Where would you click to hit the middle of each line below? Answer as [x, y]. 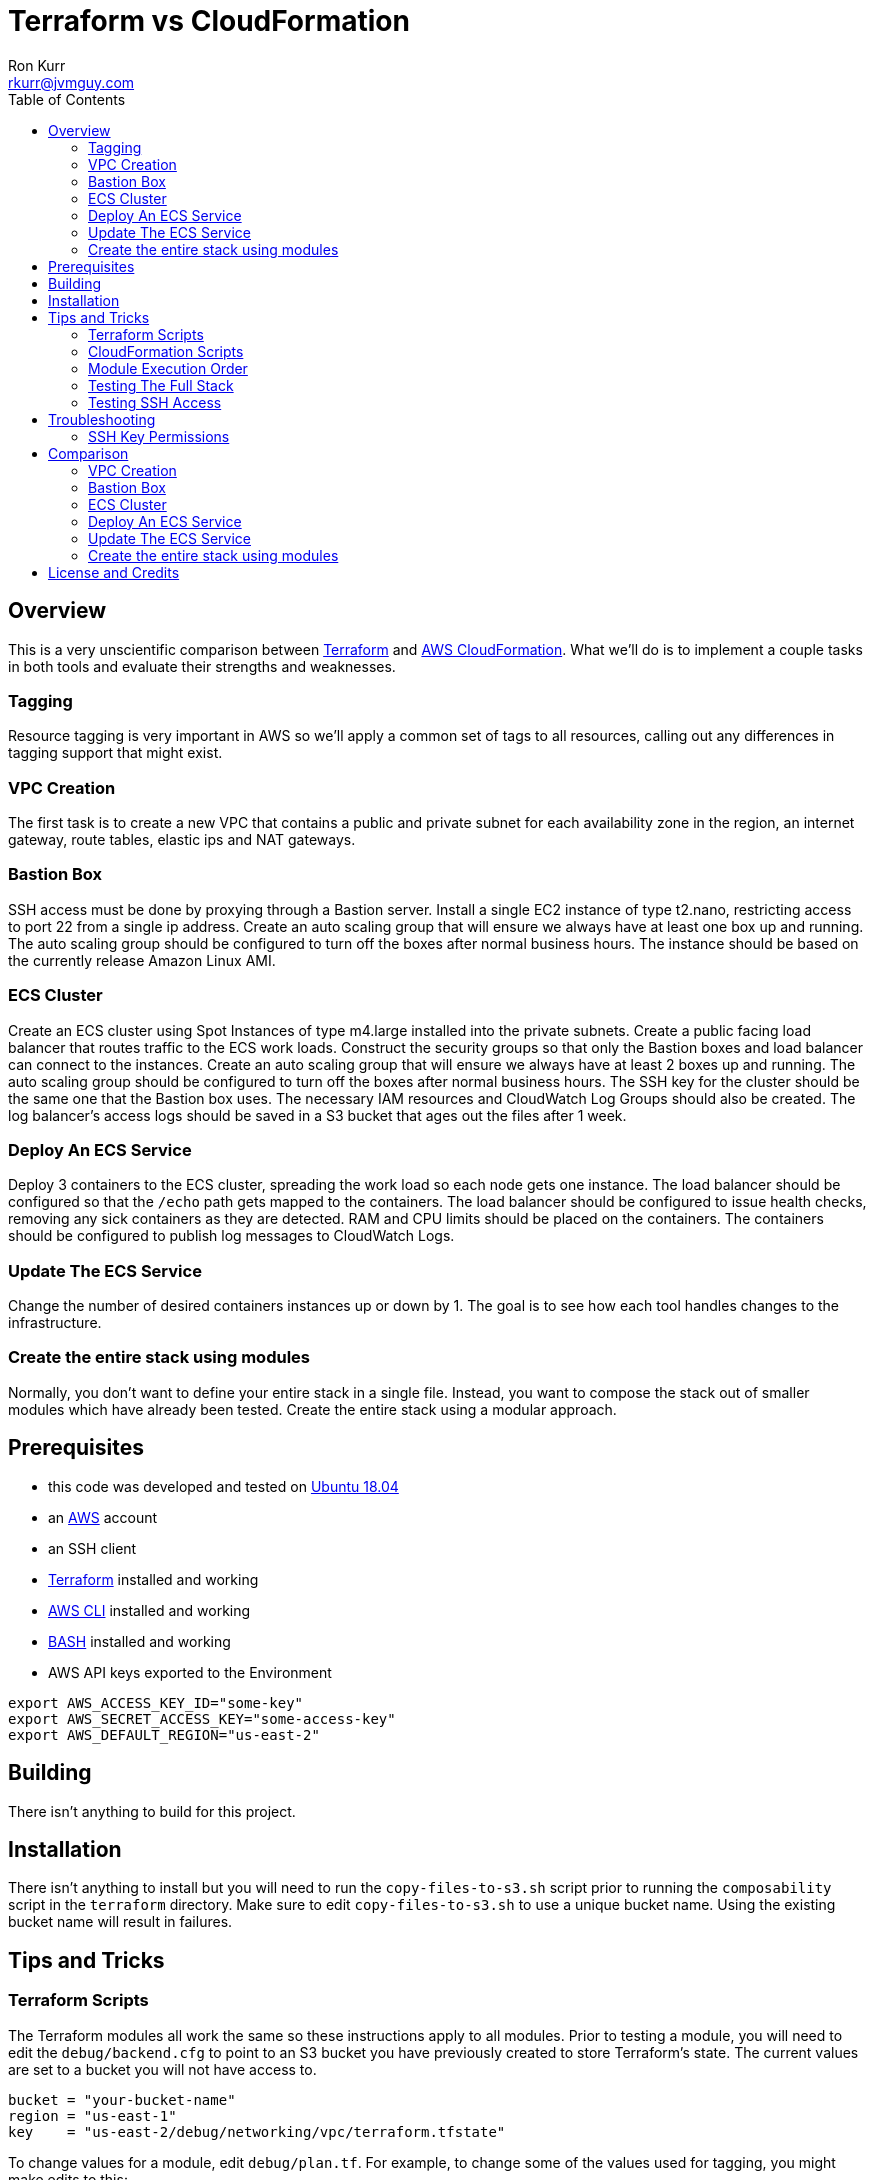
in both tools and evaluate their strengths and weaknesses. [202, 666]
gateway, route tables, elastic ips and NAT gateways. [182, 840]
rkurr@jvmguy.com [71, 82]
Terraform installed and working [153, 1579]
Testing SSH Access [155, 402]
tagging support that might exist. [115, 753]
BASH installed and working [139, 1641]
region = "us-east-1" [92, 2115]
